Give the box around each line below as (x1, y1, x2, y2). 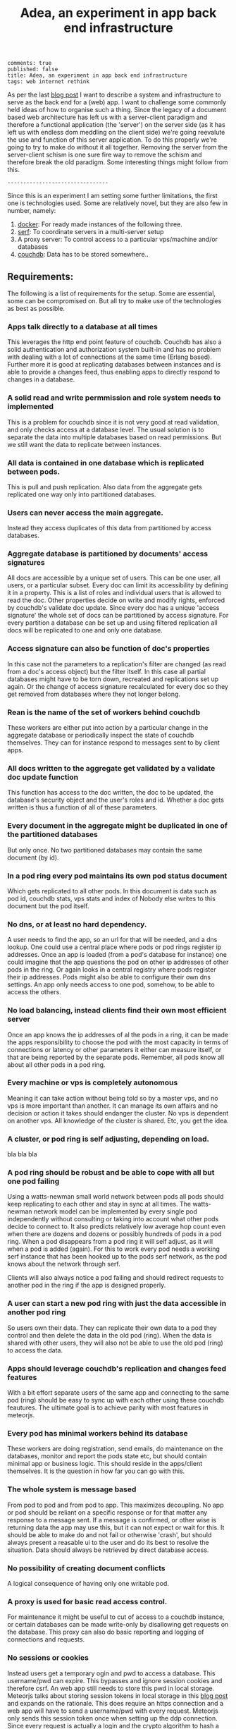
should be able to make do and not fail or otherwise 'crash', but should (7, 1530, 212, 1539)
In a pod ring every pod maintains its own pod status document (7, 871, 228, 881)
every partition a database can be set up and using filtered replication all (7, 618, 218, 627)
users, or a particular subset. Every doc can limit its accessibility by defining (7, 581, 229, 589)
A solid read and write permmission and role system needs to (7, 393, 221, 403)
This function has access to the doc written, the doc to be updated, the (7, 788, 213, 797)
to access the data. (7, 1345, 63, 1355)
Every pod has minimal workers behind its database (7, 1428, 188, 1438)
